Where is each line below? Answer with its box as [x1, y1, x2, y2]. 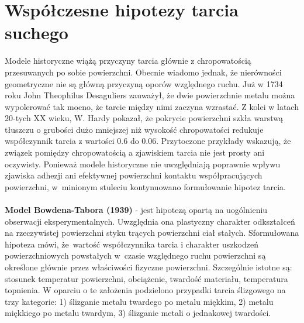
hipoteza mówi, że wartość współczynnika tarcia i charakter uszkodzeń [5, 238, 258, 250]
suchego [5, 20, 68, 44]
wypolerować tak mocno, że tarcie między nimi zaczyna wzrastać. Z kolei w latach [5, 100, 299, 112]
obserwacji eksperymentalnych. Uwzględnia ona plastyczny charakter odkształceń [5, 215, 295, 227]
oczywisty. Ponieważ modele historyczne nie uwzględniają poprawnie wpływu [5, 157, 281, 170]
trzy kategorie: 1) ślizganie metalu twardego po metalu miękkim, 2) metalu [5, 295, 274, 307]
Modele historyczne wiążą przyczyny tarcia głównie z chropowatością [5, 54, 251, 67]
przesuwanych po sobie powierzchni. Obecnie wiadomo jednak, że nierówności [5, 66, 282, 78]
